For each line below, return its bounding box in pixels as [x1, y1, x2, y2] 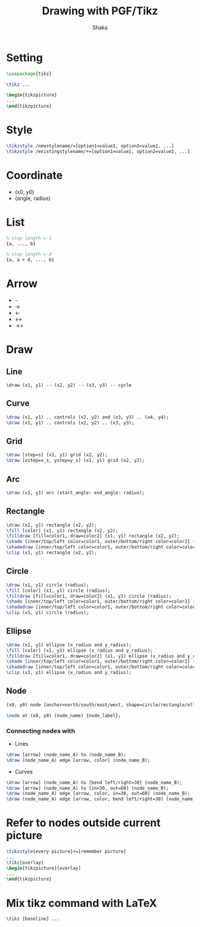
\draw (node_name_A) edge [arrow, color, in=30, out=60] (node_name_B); [6, 791, 190, 797]
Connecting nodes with [6, 726, 76, 735]
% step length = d [6, 251, 52, 257]
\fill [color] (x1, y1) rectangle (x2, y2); [6, 528, 118, 533]
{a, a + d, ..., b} [6, 257, 55, 263]
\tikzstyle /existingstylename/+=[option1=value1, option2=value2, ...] [6, 148, 190, 154]
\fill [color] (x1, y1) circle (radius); [6, 588, 111, 594]
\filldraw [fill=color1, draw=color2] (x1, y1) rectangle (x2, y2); [6, 533, 180, 539]
